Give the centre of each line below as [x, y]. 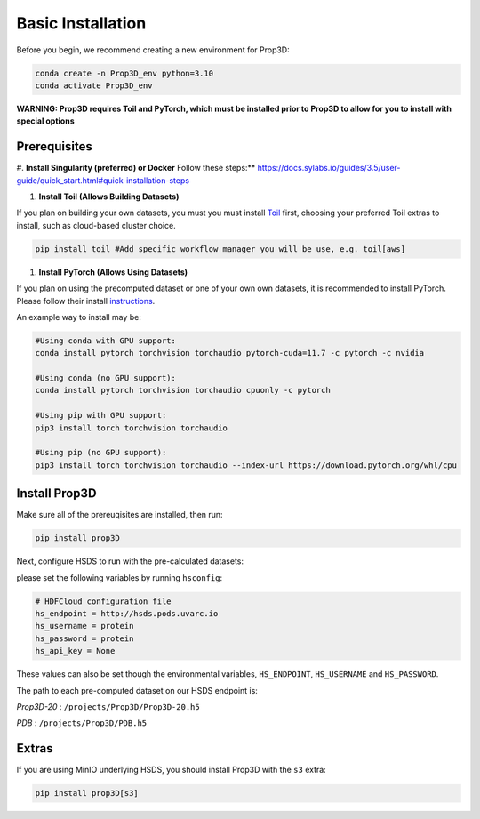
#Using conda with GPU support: [106, 341]
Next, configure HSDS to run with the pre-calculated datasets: [130, 561]
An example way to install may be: [79, 317]
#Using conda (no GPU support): [106, 378]
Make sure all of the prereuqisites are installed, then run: [120, 515]
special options [45, 121]
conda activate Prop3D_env [94, 85]
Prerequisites [54, 147]
